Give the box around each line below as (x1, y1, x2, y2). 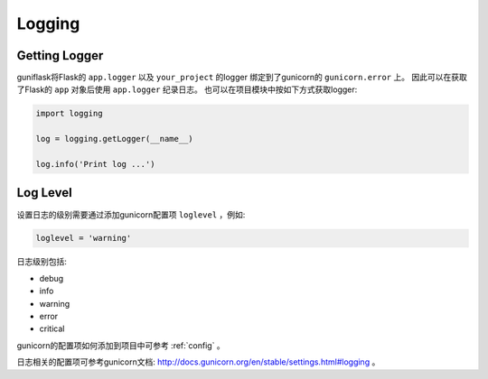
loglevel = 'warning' (35, 233, 132, 244)
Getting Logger (16, 48, 104, 63)
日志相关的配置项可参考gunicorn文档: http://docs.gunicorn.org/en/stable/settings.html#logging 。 (16, 356, 380, 367)
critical (39, 323, 65, 334)
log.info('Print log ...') (35, 159, 155, 169)
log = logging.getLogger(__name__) (35, 134, 193, 144)
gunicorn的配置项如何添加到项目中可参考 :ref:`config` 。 (16, 339, 225, 351)
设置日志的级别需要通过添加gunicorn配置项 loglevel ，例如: (16, 208, 246, 220)
